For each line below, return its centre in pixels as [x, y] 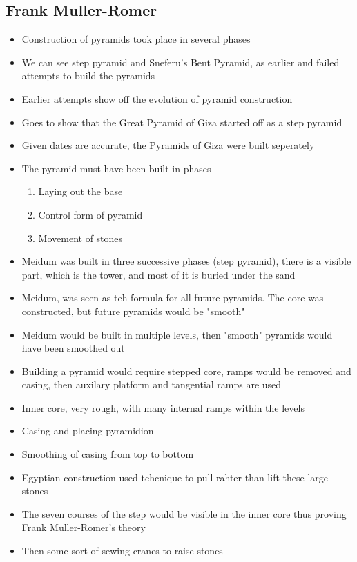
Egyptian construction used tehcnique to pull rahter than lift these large [175, 477]
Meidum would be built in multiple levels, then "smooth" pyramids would [177, 334]
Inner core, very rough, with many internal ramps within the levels [163, 407]
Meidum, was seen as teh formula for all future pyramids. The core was [173, 298]
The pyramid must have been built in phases [116, 168]
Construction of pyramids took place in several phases [136, 39]
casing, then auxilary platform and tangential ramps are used [152, 384]
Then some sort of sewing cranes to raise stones [122, 551]
